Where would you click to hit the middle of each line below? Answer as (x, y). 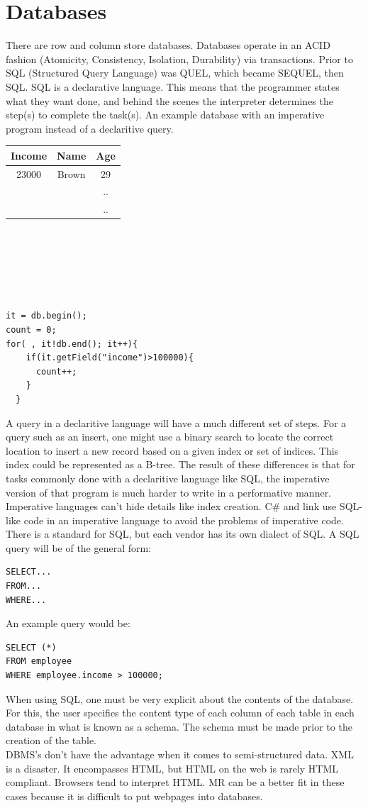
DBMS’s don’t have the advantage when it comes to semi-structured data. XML (180, 754)
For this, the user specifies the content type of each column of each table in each (180, 713)
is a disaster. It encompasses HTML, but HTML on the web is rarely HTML (172, 768)
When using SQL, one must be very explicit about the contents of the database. (180, 698)
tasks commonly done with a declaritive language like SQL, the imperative (168, 478)
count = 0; (31, 330)
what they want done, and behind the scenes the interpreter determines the (169, 100)
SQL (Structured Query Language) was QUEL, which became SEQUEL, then (175, 73)
